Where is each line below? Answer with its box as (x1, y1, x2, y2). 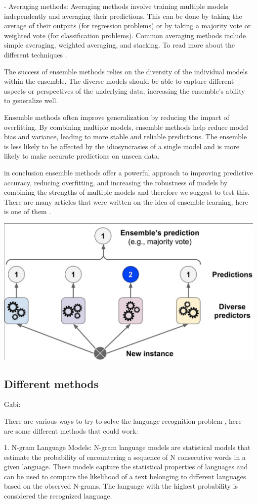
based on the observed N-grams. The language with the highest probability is (4, 481, 238, 491)
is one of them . (4, 206, 51, 217)
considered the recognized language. (4, 491, 112, 501)
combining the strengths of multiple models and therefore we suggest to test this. (4, 187, 250, 197)
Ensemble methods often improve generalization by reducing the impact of (4, 112, 229, 122)
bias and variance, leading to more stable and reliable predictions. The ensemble (4, 131, 247, 142)
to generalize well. (4, 95, 58, 106)
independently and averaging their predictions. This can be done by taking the (4, 10, 242, 21)
